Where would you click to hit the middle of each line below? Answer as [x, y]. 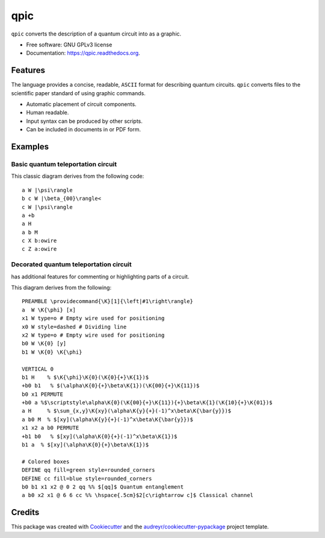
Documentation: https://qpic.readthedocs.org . [83, 53]
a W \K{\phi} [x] [49, 310]
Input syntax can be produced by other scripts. [84, 121]
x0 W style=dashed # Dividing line [74, 327]
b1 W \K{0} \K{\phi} [52, 352]
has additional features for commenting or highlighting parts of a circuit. [100, 277]
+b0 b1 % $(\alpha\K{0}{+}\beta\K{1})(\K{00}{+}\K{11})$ [111, 386]
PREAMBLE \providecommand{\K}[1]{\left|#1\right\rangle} [108, 302]
